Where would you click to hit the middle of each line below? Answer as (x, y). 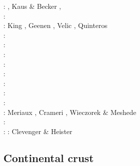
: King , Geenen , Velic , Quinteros (56, 25)
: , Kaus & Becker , (32, 6)
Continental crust (49, 157)
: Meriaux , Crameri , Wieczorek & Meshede (70, 112)
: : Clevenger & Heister (38, 131)
